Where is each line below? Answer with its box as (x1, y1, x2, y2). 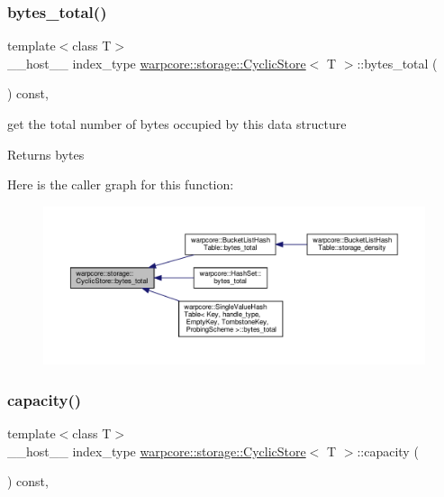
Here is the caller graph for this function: (7, 175, 234, 194)
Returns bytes (7, 144, 85, 163)
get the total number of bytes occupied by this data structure (7, 115, 347, 133)
